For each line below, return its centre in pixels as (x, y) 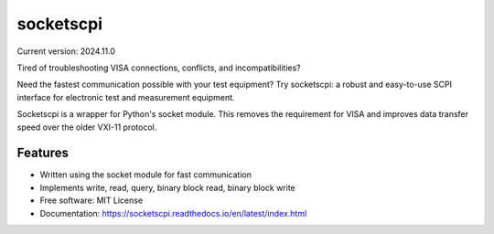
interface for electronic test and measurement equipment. (126, 97)
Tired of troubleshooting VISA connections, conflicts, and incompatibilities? (159, 68)
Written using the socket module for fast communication (145, 175)
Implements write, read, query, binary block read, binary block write (168, 187)
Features (43, 153)
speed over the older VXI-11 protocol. (87, 127)
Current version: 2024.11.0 (66, 51)
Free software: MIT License (91, 200)
